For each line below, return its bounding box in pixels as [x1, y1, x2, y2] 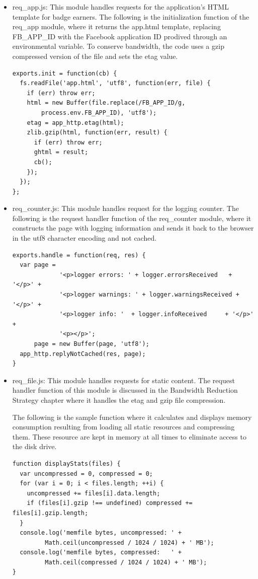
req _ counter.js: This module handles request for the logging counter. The [12, 203, 239, 213]
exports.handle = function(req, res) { [12, 251, 146, 259]
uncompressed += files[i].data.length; [27, 489, 160, 497]
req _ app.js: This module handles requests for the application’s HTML [12, 2, 229, 12]
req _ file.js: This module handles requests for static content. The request [12, 375, 235, 385]
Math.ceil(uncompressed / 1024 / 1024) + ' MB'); [45, 539, 214, 546]
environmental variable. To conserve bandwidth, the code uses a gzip [12, 41, 224, 51]
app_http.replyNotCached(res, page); [20, 350, 146, 357]
